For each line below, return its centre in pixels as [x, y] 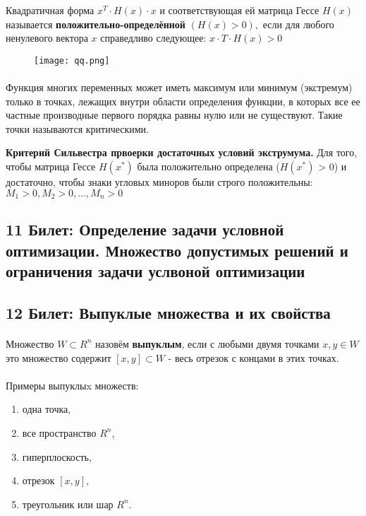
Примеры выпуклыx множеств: [72, 385]
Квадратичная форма [50, 10]
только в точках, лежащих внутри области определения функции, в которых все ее [183, 101]
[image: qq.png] [72, 60]
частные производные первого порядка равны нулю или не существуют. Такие [174, 115]
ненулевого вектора [47, 38]
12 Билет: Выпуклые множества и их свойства [168, 312]
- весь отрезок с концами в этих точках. [254, 357]
